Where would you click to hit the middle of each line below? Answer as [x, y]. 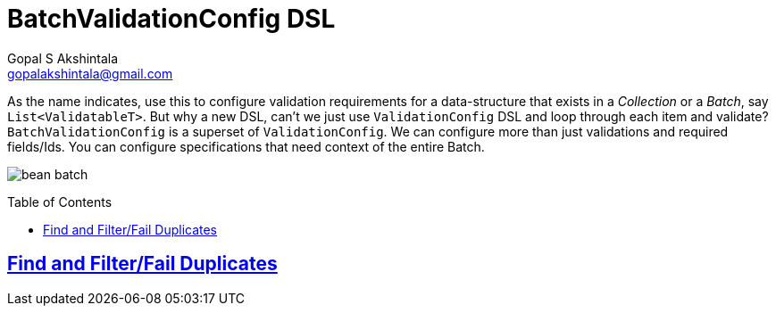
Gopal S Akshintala [63, 58]
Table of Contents [60, 202]
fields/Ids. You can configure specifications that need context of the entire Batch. [246, 146]
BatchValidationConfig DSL [171, 19]
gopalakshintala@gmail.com [90, 73]
